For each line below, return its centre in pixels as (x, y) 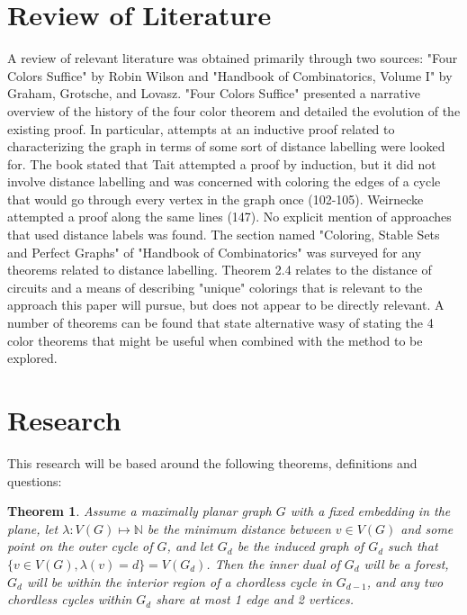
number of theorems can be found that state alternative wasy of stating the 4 (220, 323)
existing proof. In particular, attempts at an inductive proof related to (201, 128)
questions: (35, 480)
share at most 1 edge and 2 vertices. (255, 599)
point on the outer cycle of (80, 546)
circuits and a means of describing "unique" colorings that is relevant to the (215, 287)
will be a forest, (406, 563)
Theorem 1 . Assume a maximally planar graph (139, 511)
